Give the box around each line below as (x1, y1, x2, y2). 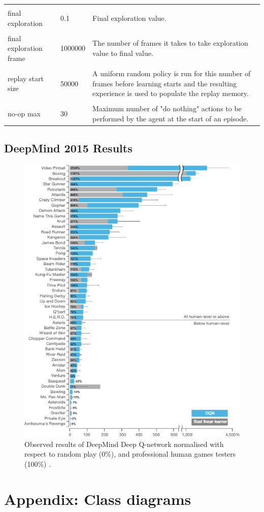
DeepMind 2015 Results (4, 140, 133, 156)
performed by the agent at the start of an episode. (92, 113, 249, 123)
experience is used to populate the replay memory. (92, 88, 249, 99)
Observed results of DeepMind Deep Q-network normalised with (24, 438, 224, 449)
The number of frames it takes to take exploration (92, 38, 248, 48)
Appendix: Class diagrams (4, 488, 191, 509)
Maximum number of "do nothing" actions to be (92, 103, 242, 114)
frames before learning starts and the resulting (92, 78, 237, 88)
